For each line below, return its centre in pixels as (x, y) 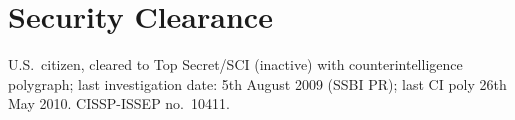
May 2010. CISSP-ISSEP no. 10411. (119, 103)
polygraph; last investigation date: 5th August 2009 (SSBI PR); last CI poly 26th (257, 83)
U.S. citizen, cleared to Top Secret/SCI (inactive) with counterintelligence (235, 64)
